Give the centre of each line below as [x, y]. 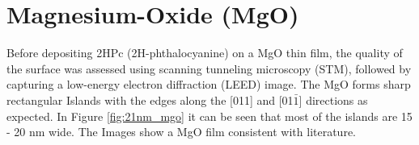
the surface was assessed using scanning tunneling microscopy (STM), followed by [209, 68]
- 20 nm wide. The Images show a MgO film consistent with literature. [181, 132]
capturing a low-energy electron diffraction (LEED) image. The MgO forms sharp [209, 84]
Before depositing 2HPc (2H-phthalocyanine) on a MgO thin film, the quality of [205, 53]
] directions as [333, 99]
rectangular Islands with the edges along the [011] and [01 [150, 99]
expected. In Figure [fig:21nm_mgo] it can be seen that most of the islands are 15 [209, 116]
